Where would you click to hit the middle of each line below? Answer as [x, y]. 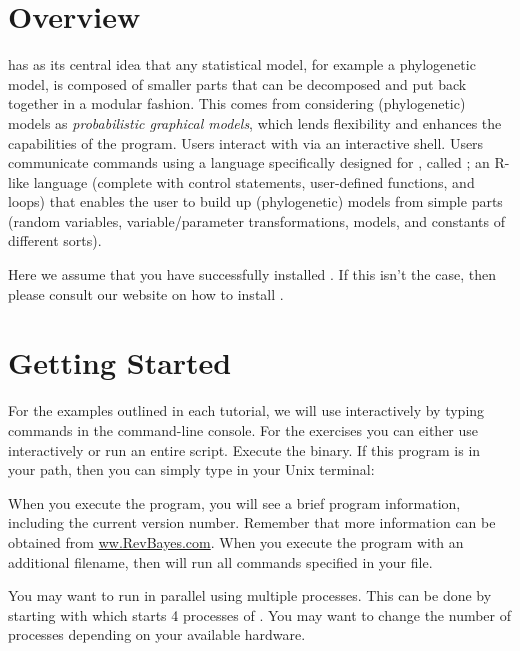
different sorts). [55, 240]
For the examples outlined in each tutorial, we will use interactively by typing [246, 410]
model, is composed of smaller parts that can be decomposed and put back [237, 83]
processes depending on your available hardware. [157, 634]
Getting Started [120, 362]
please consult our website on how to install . [146, 293]
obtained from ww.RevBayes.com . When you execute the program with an [236, 541]
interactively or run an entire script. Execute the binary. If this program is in [244, 449]
